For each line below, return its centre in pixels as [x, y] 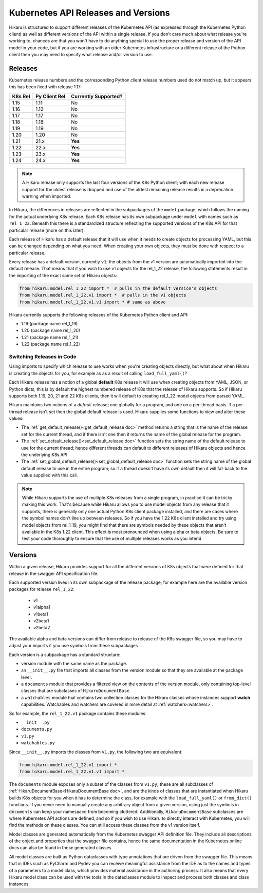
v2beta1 [41, 621]
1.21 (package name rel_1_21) [50, 337]
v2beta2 [42, 628]
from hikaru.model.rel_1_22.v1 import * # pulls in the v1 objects [103, 295]
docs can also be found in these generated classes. [61, 848]
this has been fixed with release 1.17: [46, 87]
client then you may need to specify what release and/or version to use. [81, 55]
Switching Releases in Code [43, 357]
